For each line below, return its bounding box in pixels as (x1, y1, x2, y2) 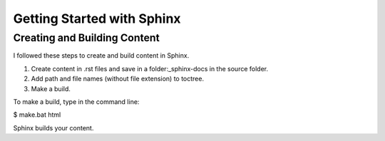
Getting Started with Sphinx (13, 11, 181, 26)
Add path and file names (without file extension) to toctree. (31, 75, 205, 83)
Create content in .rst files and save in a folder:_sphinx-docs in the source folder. (31, 64, 269, 73)
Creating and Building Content (13, 31, 160, 44)
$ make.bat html (13, 110, 61, 119)
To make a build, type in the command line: (13, 97, 140, 106)
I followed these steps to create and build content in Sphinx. (13, 51, 190, 60)
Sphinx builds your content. (13, 123, 94, 132)
